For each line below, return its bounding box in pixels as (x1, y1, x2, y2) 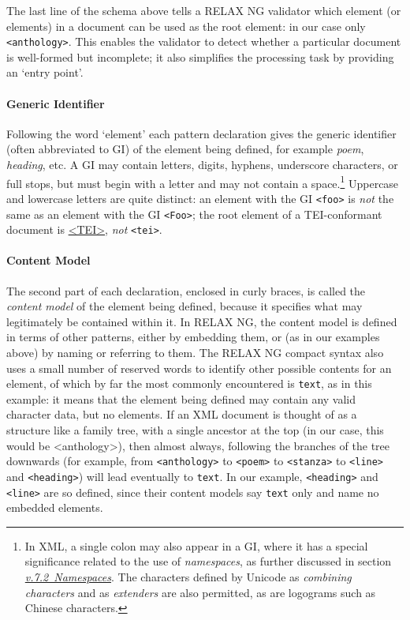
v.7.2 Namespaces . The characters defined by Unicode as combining (24, 568, 352, 584)
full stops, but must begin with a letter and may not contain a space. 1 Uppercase (6, 172, 399, 191)
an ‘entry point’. (6, 64, 84, 81)
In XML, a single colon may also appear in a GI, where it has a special (24, 537, 368, 554)
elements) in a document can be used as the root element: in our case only (6, 17, 366, 34)
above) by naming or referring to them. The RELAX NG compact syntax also (6, 344, 384, 360)
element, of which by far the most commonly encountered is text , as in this (6, 375, 372, 392)
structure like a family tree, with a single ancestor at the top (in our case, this (6, 422, 384, 438)
